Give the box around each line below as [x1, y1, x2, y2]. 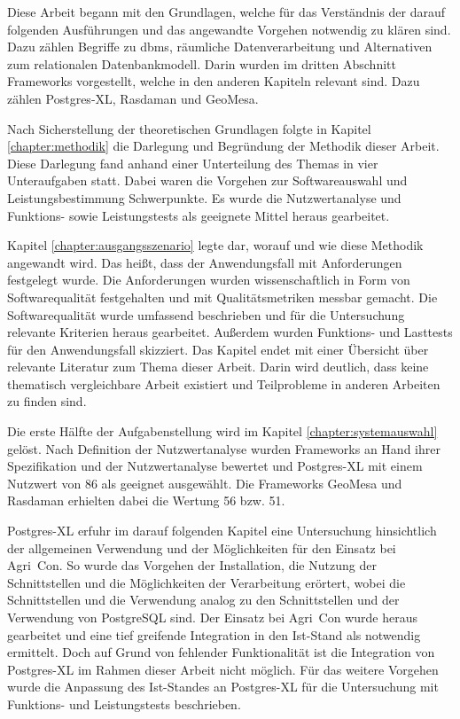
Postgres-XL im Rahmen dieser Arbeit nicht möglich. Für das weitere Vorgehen [7, 660, 439, 678]
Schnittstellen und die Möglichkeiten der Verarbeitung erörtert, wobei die [7, 573, 406, 591]
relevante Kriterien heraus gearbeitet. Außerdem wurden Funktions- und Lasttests [7, 323, 453, 341]
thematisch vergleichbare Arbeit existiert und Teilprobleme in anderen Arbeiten [7, 374, 441, 393]
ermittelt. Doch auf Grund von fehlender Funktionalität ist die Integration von [7, 643, 435, 661]
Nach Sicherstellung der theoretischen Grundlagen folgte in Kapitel [7, 119, 371, 137]
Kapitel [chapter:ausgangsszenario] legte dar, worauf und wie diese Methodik [7, 236, 424, 254]
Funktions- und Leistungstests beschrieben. [7, 694, 241, 713]
